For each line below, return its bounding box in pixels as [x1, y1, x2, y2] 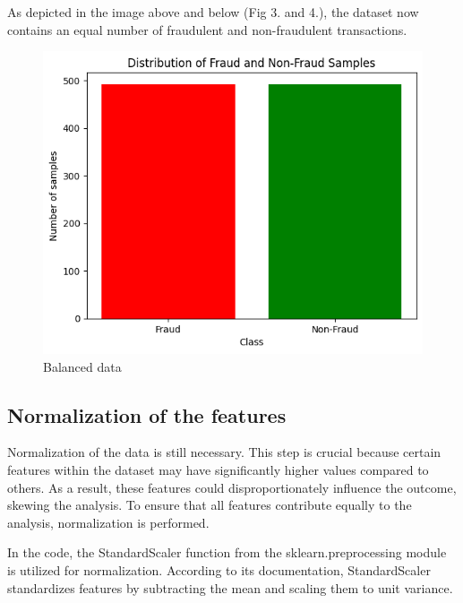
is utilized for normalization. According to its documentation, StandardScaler [7, 561, 431, 579]
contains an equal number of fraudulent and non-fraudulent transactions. [7, 20, 407, 39]
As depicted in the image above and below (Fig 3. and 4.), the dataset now [7, 3, 419, 21]
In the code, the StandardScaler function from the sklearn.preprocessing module [7, 543, 447, 562]
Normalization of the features [7, 401, 287, 428]
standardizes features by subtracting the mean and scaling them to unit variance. [7, 578, 453, 597]
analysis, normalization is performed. [7, 513, 210, 531]
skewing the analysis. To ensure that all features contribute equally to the [7, 495, 412, 514]
